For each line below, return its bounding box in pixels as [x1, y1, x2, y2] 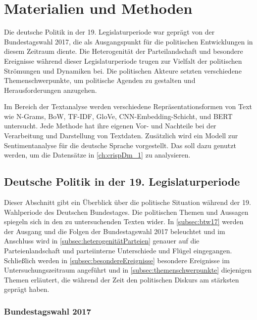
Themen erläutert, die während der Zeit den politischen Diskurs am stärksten [4, 274, 239, 284]
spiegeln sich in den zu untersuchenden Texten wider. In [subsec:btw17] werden [4, 216, 244, 227]
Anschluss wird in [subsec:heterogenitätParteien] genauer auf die [4, 236, 200, 246]
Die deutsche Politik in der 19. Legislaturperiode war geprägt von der [4, 27, 215, 37]
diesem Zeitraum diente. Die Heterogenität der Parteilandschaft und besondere [4, 46, 243, 56]
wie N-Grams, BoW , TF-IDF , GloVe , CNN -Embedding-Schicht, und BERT [4, 111, 233, 121]
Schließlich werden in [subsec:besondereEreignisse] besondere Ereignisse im [4, 255, 230, 265]
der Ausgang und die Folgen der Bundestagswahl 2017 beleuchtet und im [4, 226, 225, 236]
